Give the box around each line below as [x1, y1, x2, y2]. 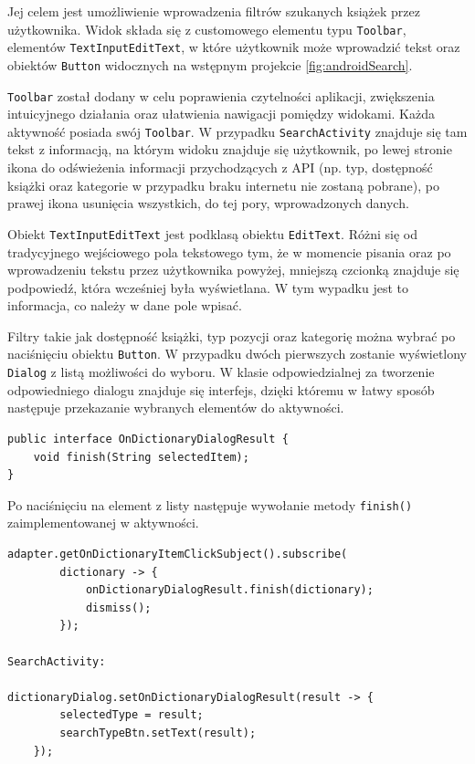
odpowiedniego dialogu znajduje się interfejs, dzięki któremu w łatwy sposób [7, 380, 435, 399]
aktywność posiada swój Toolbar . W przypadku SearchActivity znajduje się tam [7, 121, 468, 141]
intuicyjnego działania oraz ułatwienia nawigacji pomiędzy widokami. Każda [7, 104, 435, 123]
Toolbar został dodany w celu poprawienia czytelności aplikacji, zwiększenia [7, 86, 435, 105]
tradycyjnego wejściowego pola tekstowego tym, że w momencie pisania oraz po [7, 242, 451, 261]
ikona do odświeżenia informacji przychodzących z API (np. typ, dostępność [7, 158, 433, 177]
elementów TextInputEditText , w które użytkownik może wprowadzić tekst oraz [7, 37, 460, 57]
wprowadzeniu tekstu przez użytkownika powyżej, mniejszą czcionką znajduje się [7, 260, 459, 279]
